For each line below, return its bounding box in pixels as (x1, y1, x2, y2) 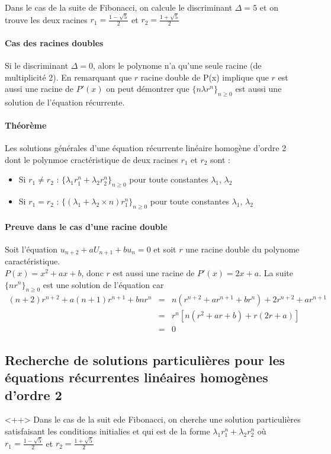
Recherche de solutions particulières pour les (5, 350, 285, 369)
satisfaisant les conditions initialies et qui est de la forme (5, 424, 210, 437)
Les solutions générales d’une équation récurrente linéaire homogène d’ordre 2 (5, 142, 287, 154)
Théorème (5, 119, 47, 132)
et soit (153, 242, 176, 255)
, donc (81, 266, 104, 279)
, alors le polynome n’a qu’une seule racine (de (93, 59, 262, 71)
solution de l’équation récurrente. (5, 95, 125, 108)
